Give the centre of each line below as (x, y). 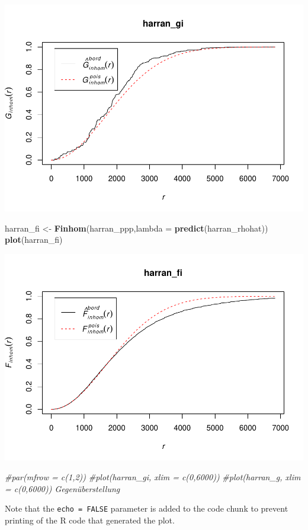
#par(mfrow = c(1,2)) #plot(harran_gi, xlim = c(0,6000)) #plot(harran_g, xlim (153, 477)
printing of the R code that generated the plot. (90, 520)
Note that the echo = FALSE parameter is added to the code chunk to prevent (147, 508)
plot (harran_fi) (34, 240)
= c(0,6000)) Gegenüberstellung (62, 488)
